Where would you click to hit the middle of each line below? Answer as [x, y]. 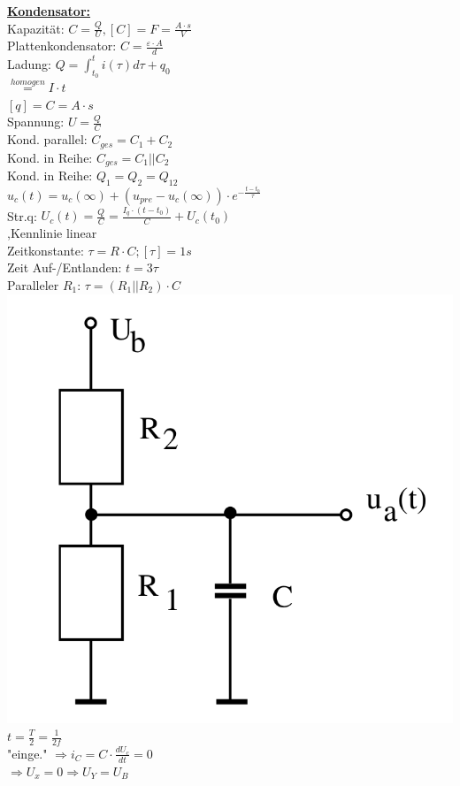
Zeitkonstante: [46, 250]
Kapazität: [36, 28]
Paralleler [33, 284]
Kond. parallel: [47, 139]
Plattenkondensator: [62, 46]
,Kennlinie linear [52, 233]
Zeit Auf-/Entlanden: [65, 267]
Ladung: [29, 63]
